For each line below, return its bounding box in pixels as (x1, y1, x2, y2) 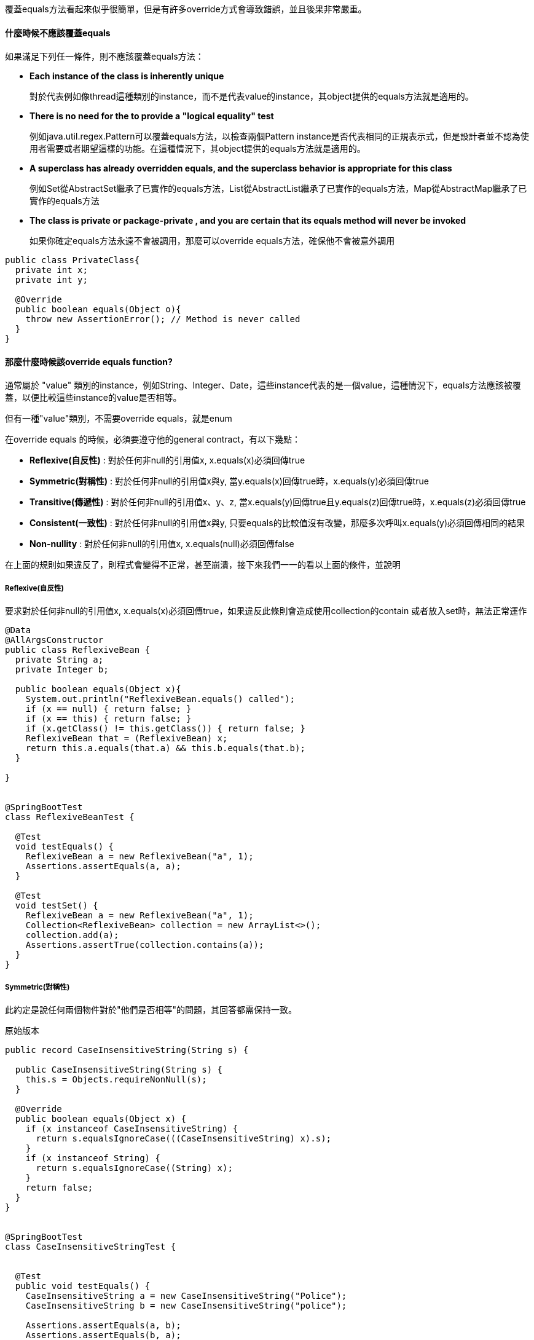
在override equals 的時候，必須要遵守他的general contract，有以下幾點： (5, 434, 301, 445)
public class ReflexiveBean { (5, 645, 151, 655)
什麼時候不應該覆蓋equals (5, 27, 111, 38)
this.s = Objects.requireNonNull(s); (25, 1074, 207, 1084)
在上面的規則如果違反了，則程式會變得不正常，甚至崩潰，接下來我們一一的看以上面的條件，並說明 (5, 559, 401, 570)
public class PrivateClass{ (5, 255, 140, 266)
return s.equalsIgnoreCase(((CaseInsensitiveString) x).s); (36, 1133, 332, 1143)
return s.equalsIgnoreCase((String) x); (36, 1163, 233, 1173)
